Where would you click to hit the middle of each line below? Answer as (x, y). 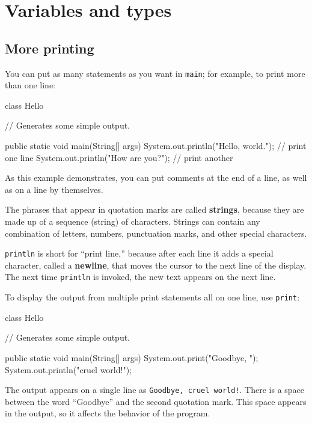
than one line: (30, 85)
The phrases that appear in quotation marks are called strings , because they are (154, 209)
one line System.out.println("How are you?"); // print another (119, 157)
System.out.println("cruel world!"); (68, 369)
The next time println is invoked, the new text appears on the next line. (140, 277)
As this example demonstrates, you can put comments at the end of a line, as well (156, 178)
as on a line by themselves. (54, 189)
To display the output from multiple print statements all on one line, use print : (152, 297)
